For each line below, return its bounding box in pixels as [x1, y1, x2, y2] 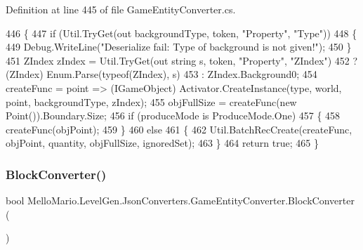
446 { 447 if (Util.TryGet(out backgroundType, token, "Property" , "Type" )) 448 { [6, 25, 357, 40]
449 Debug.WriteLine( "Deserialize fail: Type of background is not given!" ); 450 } [6, 39, 352, 54]
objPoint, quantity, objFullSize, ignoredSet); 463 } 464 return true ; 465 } [6, 136, 319, 150]
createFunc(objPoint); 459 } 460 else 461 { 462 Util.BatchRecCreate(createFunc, [6, 121, 352, 136]
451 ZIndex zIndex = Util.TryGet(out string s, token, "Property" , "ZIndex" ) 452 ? [6, 53, 358, 67]
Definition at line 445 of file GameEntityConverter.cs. [6, 2, 236, 16]
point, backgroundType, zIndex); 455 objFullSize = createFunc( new [6, 94, 297, 109]
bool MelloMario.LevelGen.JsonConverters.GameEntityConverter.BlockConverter [6, 193, 355, 208]
